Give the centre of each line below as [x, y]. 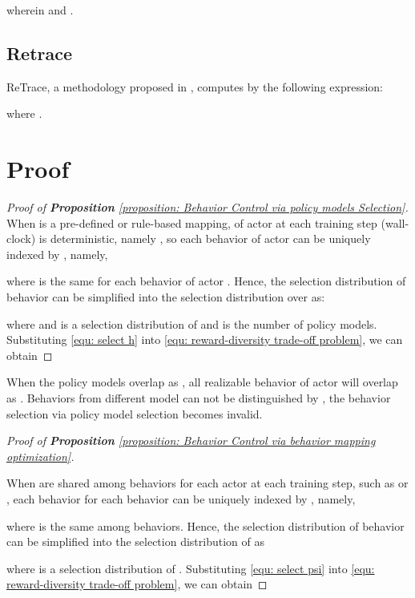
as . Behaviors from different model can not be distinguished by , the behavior [199, 398]
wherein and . [40, 10]
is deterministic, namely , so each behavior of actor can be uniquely [205, 238]
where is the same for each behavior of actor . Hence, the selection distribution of [206, 281]
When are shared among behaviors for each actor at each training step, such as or [207, 483]
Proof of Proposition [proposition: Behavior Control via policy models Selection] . [207, 207]
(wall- [395, 222]
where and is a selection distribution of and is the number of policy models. [192, 323]
